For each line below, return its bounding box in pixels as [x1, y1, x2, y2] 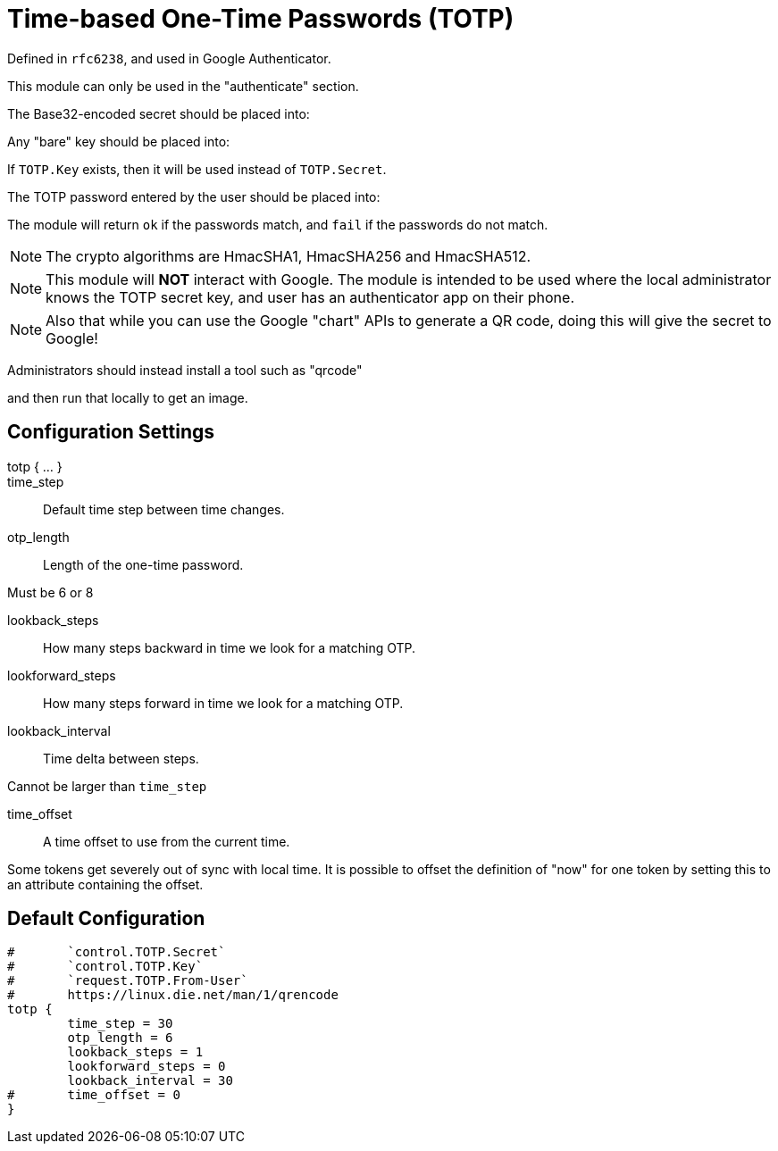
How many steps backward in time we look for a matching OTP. [43, 639, 416, 655]
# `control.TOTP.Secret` [7, 945, 226, 960]
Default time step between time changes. [43, 501, 285, 517]
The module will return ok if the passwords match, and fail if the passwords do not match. [7, 216, 548, 232]
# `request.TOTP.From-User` [7, 973, 248, 988]
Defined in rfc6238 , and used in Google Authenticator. [7, 50, 331, 66]
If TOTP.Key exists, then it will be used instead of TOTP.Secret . [7, 161, 387, 177]
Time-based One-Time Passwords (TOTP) [7, 4, 514, 34]
